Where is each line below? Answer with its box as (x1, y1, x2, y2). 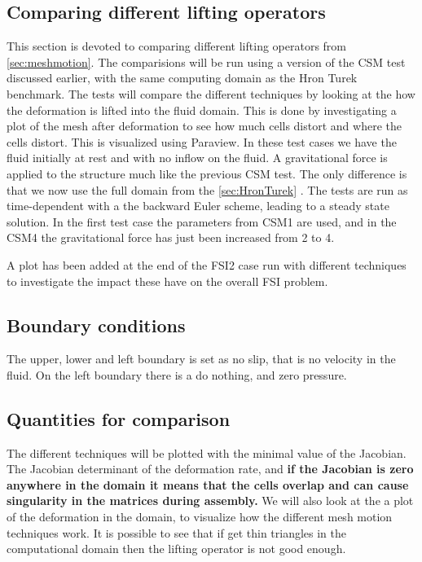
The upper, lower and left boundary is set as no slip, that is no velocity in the (7, 350, 396, 367)
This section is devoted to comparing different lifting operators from (7, 37, 347, 55)
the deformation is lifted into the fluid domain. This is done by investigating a (7, 101, 397, 118)
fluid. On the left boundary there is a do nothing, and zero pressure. (7, 366, 347, 383)
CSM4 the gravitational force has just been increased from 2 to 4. (7, 229, 335, 246)
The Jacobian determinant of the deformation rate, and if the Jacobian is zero (7, 460, 414, 477)
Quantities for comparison (7, 406, 231, 431)
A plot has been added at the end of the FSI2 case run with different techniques (7, 256, 407, 273)
